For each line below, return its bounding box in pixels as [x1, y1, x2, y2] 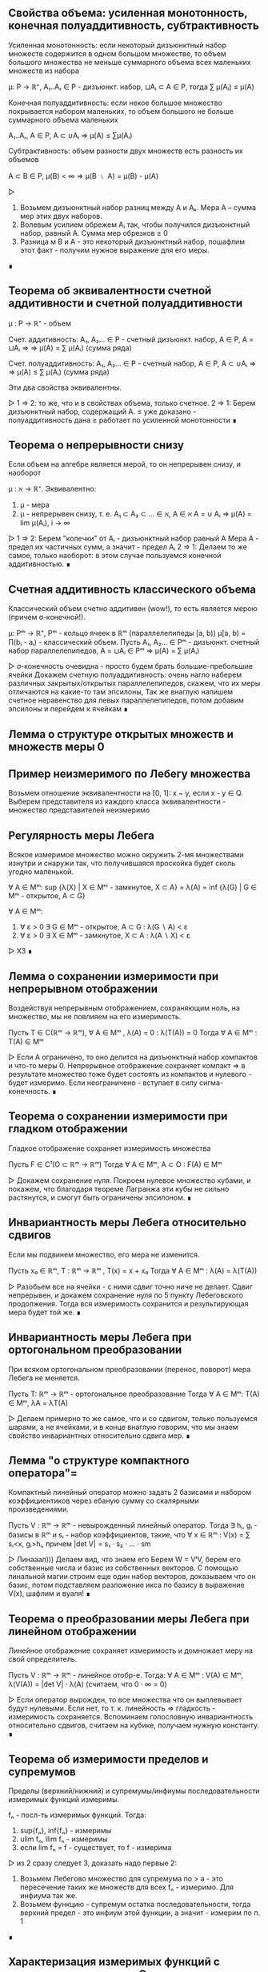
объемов [8, 154, 39, 164]
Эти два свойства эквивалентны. [8, 383, 122, 392]
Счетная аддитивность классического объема [8, 582, 257, 596]
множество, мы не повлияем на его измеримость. [8, 1012, 182, 1022]
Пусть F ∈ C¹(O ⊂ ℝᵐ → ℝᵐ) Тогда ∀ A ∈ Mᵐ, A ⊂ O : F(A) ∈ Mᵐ [8, 1159, 222, 1169]
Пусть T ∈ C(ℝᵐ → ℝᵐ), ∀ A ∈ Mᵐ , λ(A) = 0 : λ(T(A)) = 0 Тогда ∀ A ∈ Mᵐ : [8, 1028, 258, 1038]
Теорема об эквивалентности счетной [8, 284, 212, 298]
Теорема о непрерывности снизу [8, 439, 184, 452]
